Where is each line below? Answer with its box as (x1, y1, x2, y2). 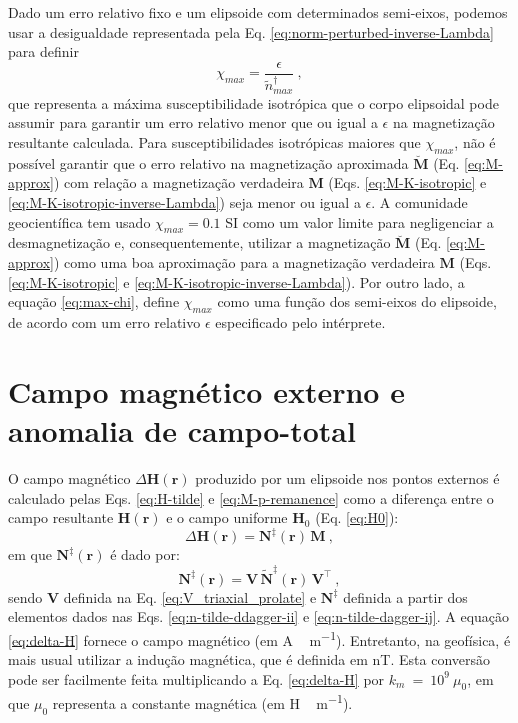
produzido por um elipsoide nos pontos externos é (195, 467, 500, 488)
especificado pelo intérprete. (215, 312, 386, 332)
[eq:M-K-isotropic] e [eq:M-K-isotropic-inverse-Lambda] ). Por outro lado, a (8, 271, 465, 292)
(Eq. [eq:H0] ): (315, 507, 399, 528)
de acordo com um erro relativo (8, 312, 201, 332)
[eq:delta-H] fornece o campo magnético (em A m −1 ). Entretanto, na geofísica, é (8, 626, 511, 650)
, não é (454, 132, 496, 153)
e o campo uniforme (166, 507, 288, 528)
